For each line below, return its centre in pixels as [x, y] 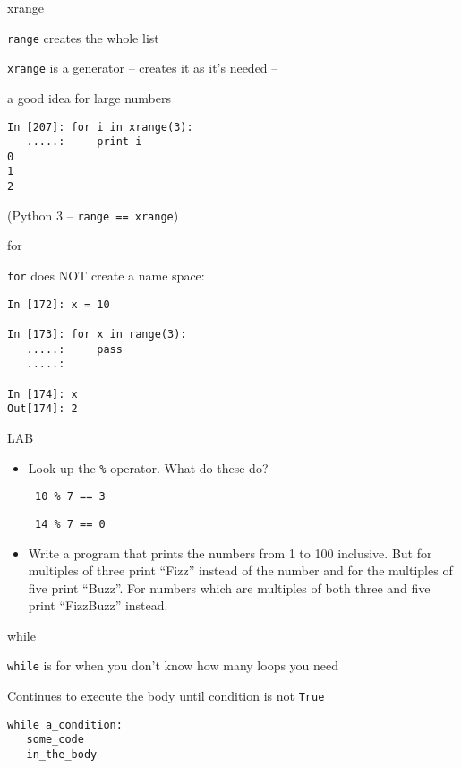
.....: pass [74, 349]
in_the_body [62, 755]
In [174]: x [43, 394]
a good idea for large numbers [89, 97]
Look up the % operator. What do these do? [148, 467]
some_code [55, 740]
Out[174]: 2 [43, 409]
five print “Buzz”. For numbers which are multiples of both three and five [229, 587]
